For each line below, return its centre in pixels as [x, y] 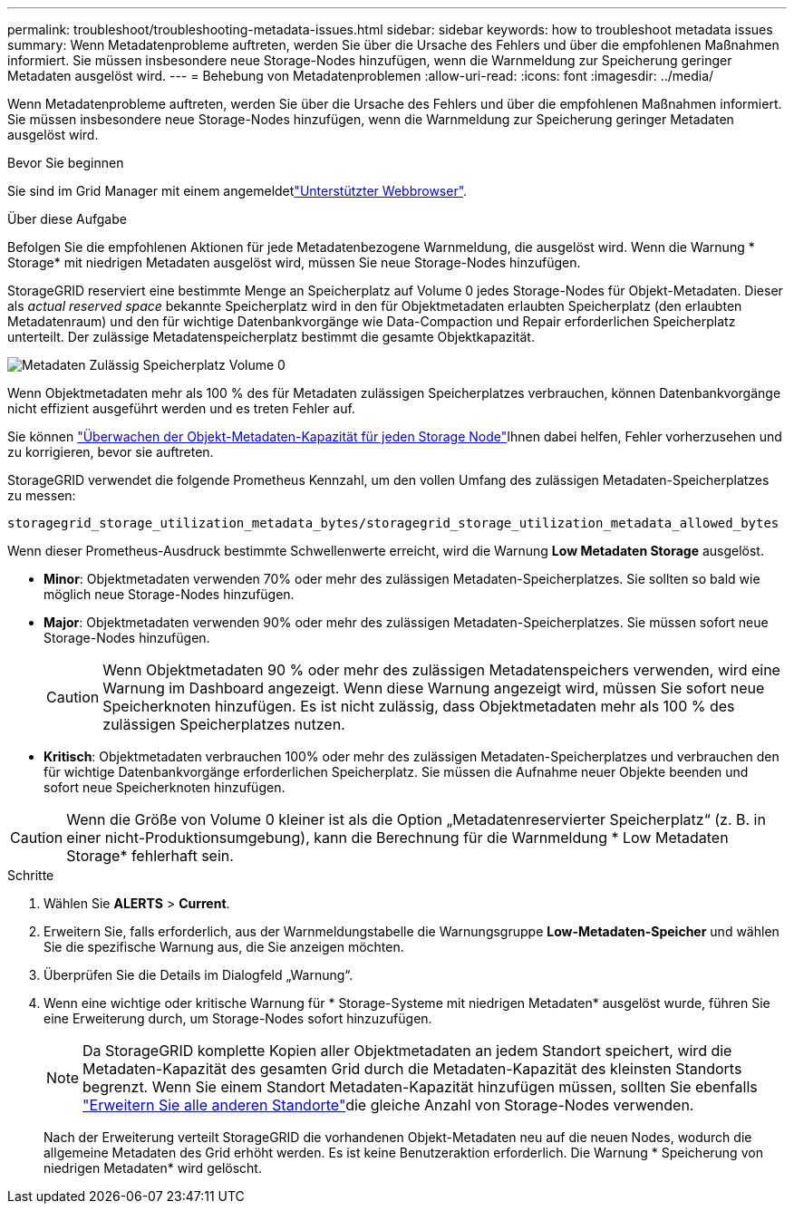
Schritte [31, 875]
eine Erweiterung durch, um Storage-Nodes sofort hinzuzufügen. [238, 1018]
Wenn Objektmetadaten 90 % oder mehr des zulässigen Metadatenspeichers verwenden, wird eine [441, 670]
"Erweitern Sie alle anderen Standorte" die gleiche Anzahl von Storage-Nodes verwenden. [388, 1105]
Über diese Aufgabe [67, 219]
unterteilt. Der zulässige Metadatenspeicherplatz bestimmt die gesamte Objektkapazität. [271, 337]
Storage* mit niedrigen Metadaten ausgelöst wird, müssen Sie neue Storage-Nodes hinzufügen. [294, 262]
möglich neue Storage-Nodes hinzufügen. [169, 594]
